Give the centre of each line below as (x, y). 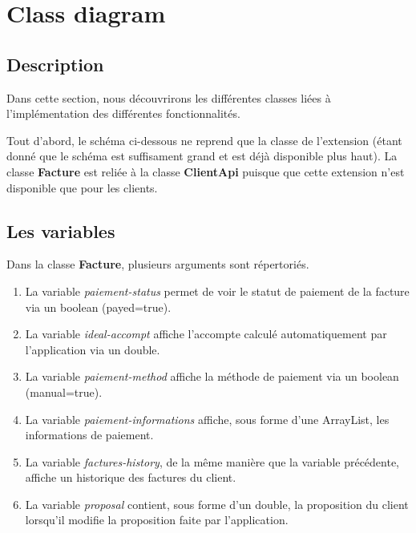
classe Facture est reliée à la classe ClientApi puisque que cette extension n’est (206, 171)
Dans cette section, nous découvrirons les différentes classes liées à (169, 97)
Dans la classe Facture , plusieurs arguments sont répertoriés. (158, 264)
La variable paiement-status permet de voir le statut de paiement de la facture (217, 291)
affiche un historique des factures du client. (131, 477)
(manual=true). (64, 392)
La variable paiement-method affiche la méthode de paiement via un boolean (212, 376)
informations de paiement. (89, 435)
